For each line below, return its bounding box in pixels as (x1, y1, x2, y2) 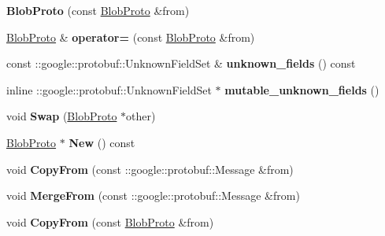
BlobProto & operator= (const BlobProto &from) (6, 28, 255, 45)
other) (126, 108, 156, 124)
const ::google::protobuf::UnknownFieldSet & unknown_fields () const (6, 55, 356, 72)
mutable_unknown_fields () (224, 81, 379, 98)
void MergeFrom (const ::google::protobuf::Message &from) (6, 187, 300, 204)
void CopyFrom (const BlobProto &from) (6, 213, 214, 230)
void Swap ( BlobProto (6, 108, 117, 124)
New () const (68, 134, 135, 150)
